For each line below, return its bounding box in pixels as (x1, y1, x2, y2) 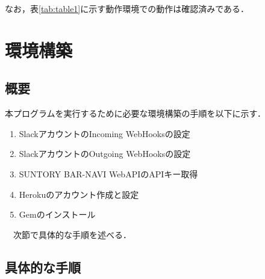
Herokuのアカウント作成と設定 (19, 188, 139, 200)
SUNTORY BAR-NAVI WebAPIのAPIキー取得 (19, 167, 198, 180)
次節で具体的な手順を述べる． (13, 228, 131, 241)
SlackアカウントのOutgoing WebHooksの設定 (19, 147, 191, 160)
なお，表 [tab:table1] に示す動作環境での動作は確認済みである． (5, 2, 249, 14)
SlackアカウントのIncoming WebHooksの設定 (19, 127, 190, 139)
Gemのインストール (19, 208, 96, 221)
